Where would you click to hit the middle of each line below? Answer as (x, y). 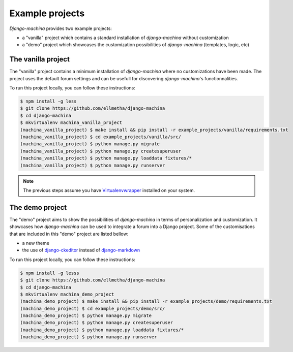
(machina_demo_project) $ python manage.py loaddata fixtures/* (102, 330)
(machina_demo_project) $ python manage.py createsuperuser (97, 323)
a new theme (36, 243)
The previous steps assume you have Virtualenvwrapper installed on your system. (109, 190)
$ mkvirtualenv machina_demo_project (67, 294)
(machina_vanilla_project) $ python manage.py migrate (90, 144)
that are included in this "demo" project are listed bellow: (69, 234)
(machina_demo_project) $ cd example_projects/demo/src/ (93, 308)
